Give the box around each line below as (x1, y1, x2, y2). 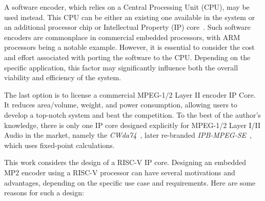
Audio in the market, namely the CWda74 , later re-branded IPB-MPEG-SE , (4, 130, 252, 140)
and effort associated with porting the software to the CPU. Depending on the (4, 51, 251, 62)
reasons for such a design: (4, 187, 84, 198)
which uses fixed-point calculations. (4, 139, 115, 150)
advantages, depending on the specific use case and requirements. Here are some (4, 177, 256, 188)
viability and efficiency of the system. (4, 72, 121, 83)
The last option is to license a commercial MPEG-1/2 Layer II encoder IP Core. (4, 89, 256, 100)
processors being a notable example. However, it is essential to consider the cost (4, 42, 255, 52)
